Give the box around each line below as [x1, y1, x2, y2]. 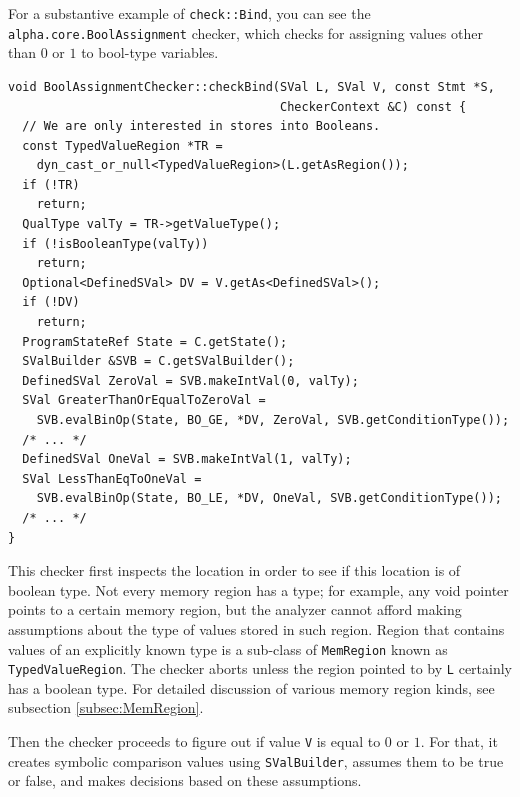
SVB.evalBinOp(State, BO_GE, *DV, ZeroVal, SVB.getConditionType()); [36, 413, 510, 427]
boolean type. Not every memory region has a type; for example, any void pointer [8, 579, 509, 600]
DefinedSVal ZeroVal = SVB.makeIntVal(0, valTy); [22, 373, 359, 388]
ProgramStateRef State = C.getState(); [22, 334, 288, 349]
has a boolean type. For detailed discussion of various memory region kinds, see [8, 677, 495, 698]
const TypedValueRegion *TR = [22, 138, 223, 153]
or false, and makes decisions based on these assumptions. [8, 770, 362, 791]
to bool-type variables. [81, 42, 219, 63]
